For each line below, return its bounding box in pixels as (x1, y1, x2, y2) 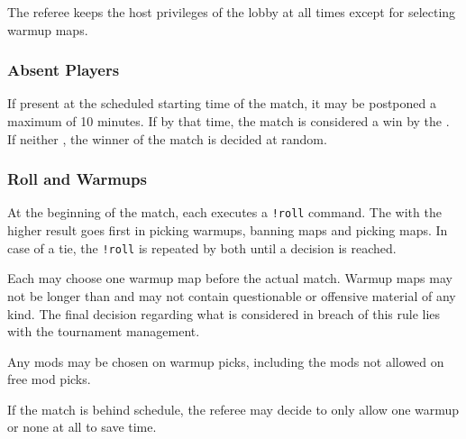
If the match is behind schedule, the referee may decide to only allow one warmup (7, 399, 460, 418)
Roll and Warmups (7, 168, 147, 190)
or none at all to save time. (7, 417, 157, 436)
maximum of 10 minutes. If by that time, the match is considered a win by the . (7, 112, 450, 130)
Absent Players (7, 59, 120, 81)
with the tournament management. (7, 322, 200, 341)
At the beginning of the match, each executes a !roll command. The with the (7, 203, 442, 222)
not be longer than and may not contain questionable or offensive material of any (7, 286, 456, 305)
